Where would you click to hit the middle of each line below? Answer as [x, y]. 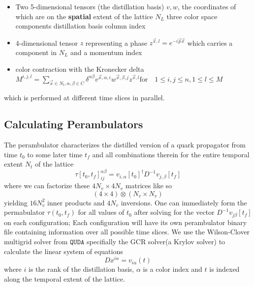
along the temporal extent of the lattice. [64, 278]
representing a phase [116, 43]
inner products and [76, 202]
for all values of [101, 212]
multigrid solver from [36, 241]
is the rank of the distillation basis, [81, 269]
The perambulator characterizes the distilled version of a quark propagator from [125, 145]
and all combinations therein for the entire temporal [171, 154]
